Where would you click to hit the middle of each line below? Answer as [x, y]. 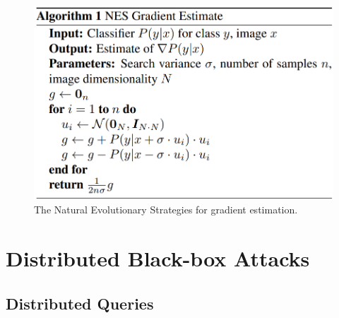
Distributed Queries [80, 303]
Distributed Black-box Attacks [158, 258]
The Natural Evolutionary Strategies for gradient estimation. [166, 210]
